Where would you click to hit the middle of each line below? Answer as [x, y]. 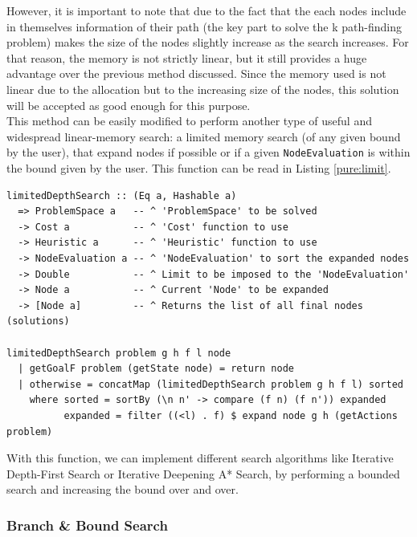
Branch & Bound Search [87, 525]
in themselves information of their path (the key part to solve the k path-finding [204, 26]
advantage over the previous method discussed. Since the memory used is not [196, 73]
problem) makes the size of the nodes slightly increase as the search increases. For [208, 42]
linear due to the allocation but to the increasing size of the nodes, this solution [203, 89]
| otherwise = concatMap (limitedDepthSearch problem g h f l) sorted [211, 384]
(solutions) [38, 321]
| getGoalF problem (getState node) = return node [156, 369]
